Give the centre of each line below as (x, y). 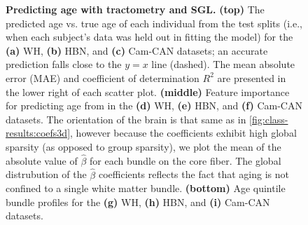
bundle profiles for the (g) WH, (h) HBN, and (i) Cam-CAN (138, 202)
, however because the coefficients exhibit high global (183, 133)
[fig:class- (269, 119)
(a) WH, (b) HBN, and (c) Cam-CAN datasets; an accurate (137, 50)
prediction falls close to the (64, 64)
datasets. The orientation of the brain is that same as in (126, 119)
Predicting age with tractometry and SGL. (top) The (135, 9)
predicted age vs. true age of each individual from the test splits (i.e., (154, 23)
